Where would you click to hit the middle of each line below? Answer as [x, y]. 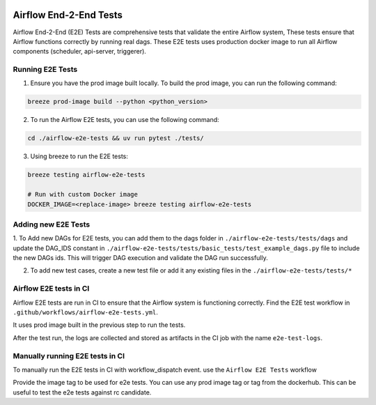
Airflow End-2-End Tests [68, 15]
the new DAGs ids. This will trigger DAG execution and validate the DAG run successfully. [140, 258]
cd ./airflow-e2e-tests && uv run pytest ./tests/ [116, 138]
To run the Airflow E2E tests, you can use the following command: [125, 120]
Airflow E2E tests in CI [51, 289]
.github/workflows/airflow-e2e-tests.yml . [85, 312]
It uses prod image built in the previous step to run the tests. [99, 325]
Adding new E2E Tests [52, 224]
